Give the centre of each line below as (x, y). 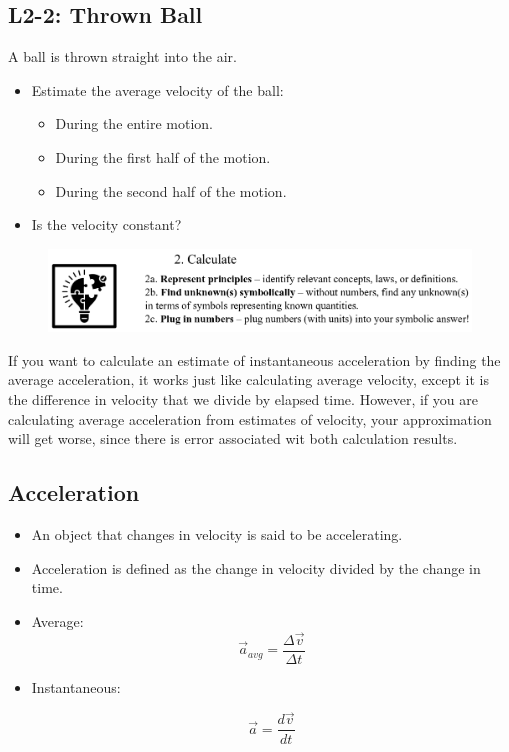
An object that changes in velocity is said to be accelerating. (217, 533)
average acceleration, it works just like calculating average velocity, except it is (248, 379)
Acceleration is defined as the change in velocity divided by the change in (256, 567)
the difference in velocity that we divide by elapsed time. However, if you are (243, 399)
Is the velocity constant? (106, 224)
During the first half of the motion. (163, 156)
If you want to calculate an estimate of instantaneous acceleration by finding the (254, 359)
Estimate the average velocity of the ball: (157, 89)
